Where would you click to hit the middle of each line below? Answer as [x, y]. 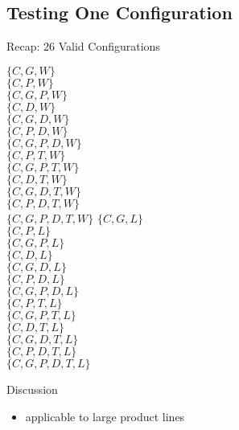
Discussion [32, 389]
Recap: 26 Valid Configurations [83, 46]
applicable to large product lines [105, 416]
